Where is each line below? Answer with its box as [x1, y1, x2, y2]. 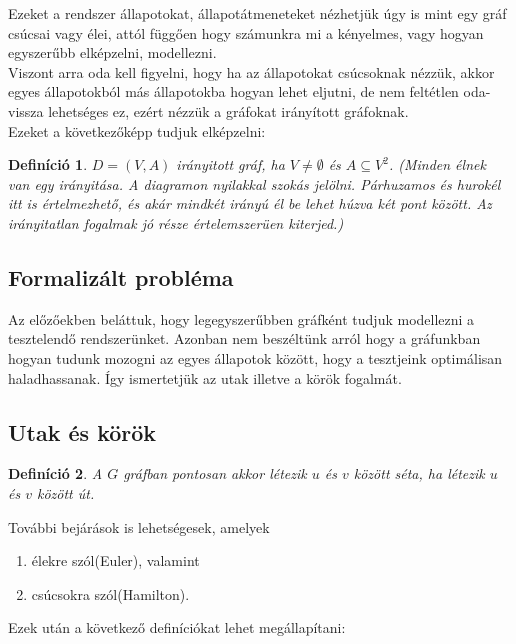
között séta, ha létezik [353, 463, 485, 484]
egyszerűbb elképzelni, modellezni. [8, 42, 217, 63]
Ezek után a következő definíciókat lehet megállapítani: [8, 617, 346, 638]
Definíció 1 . [8, 154, 88, 175]
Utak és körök [8, 416, 157, 447]
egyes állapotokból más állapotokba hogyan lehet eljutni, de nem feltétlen [8, 81, 459, 102]
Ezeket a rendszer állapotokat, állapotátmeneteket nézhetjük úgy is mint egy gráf [8, 3, 507, 23]
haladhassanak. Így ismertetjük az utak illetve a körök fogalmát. [8, 367, 402, 388]
